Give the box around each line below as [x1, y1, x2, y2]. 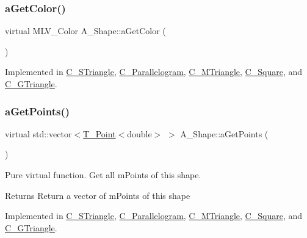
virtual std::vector [5, 127, 72, 140]
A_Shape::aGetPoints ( [180, 127, 269, 140]
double [127, 127, 152, 140]
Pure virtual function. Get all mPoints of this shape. [5, 168, 201, 181]
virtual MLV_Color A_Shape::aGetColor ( [5, 24, 166, 37]
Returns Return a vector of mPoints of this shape [5, 189, 190, 201]
